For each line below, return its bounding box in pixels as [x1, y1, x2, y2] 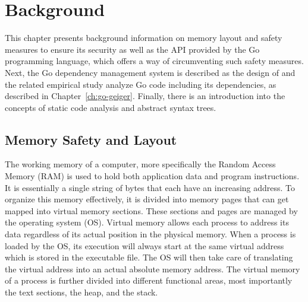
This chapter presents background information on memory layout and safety [5, 31, 282, 44]
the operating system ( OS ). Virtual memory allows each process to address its [5, 216, 289, 228]
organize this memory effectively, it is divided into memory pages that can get [5, 193, 289, 205]
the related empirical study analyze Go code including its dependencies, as [5, 78, 276, 90]
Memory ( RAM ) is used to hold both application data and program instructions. [5, 170, 300, 182]
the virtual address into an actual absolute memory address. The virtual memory [5, 262, 300, 275]
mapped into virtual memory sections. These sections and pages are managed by [5, 204, 298, 217]
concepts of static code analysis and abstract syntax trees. [5, 101, 216, 113]
